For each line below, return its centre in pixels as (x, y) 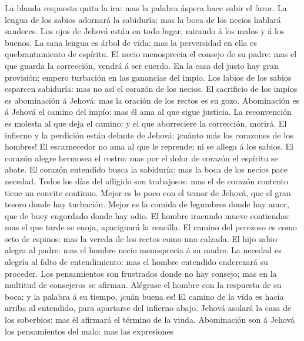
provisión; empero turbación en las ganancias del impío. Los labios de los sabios (148, 77)
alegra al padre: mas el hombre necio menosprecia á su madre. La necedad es (143, 250)
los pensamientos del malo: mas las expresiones (89, 331)
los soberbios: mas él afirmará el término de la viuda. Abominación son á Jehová (150, 320)
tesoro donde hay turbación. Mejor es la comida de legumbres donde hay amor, (147, 204)
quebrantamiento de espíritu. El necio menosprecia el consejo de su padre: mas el (151, 54)
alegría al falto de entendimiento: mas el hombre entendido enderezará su (136, 262)
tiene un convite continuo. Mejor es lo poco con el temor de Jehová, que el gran (148, 192)
